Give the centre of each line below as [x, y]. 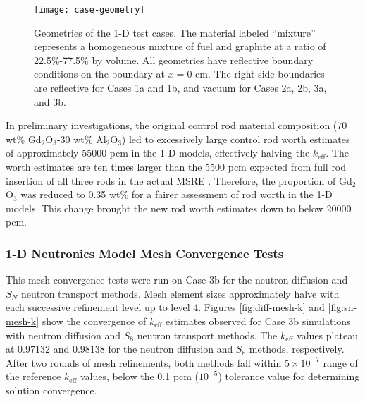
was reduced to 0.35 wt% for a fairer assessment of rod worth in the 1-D [177, 194]
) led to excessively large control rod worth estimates [236, 139]
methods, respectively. [297, 349]
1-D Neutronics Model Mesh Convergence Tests [145, 253]
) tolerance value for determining [289, 376]
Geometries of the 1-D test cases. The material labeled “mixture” [175, 32]
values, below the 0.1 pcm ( [140, 376]
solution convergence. [51, 390]
